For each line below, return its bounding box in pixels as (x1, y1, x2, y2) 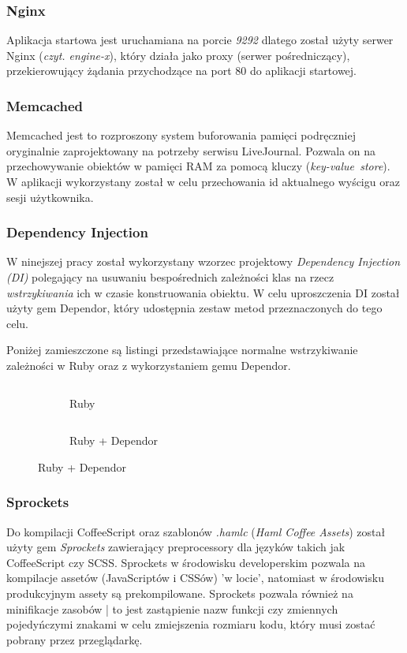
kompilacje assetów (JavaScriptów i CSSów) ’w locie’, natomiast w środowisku (6, 569, 384, 586)
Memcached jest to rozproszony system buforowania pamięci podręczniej (6, 127, 356, 144)
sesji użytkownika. (6, 188, 94, 205)
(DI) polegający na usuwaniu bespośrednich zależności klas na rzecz (6, 269, 334, 285)
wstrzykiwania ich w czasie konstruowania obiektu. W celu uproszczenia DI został (6, 284, 400, 300)
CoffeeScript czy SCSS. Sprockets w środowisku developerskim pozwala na (6, 554, 366, 570)
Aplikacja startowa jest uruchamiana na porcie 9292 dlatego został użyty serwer (6, 32, 394, 48)
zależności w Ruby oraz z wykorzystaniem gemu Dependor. (6, 356, 291, 373)
